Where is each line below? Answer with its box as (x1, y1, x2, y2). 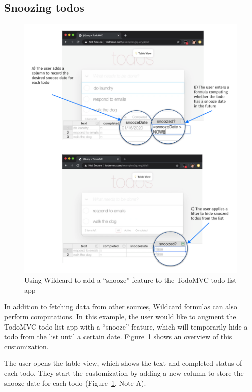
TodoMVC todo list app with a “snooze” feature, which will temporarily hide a (4, 321, 248, 332)
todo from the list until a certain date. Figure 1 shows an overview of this (4, 331, 232, 342)
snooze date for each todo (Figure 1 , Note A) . (4, 377, 146, 388)
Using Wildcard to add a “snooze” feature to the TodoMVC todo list (24, 275, 237, 285)
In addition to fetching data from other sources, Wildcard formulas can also (4, 301, 237, 312)
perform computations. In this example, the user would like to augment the (4, 311, 236, 322)
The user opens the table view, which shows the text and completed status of (4, 358, 242, 368)
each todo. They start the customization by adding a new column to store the (4, 368, 244, 378)
